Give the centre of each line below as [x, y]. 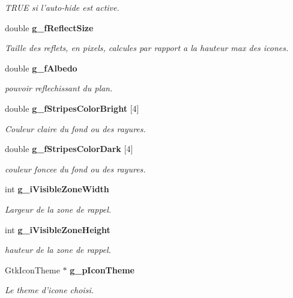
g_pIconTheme [102, 269]
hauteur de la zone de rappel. [58, 250]
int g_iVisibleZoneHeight [58, 229]
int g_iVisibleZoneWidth [57, 189]
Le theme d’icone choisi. [49, 290]
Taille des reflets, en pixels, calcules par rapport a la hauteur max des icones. [147, 48]
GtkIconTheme [32, 269]
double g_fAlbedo [41, 68]
